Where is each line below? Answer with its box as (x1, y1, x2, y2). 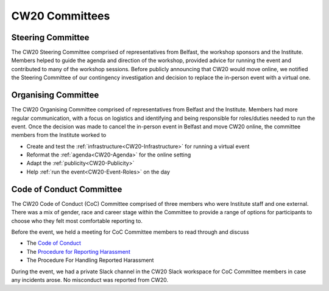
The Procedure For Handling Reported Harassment (26, 256, 154, 264)
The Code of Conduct (26, 239, 82, 247)
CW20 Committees (11, 9, 110, 23)
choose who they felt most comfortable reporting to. (11, 217, 143, 225)
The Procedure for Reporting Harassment (26, 248, 130, 255)
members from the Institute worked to (11, 131, 107, 139)
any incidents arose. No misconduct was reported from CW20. (11, 276, 169, 283)
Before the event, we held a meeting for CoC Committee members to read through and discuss (11, 228, 249, 236)
